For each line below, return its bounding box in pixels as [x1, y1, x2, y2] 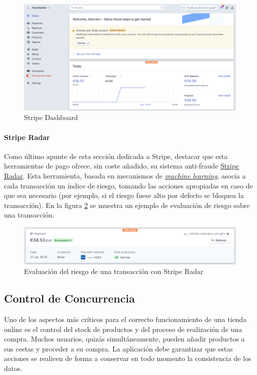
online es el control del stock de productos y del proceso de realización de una [4, 323, 242, 334]
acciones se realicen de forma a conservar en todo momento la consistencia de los [4, 353, 251, 363]
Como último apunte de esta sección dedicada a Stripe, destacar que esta [4, 150, 228, 161]
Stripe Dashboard [24, 112, 78, 122]
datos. [4, 362, 22, 373]
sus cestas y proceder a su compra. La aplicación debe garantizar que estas [4, 343, 233, 353]
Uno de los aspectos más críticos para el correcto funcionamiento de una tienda [4, 313, 247, 324]
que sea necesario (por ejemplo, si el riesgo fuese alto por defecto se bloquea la [4, 190, 244, 200]
